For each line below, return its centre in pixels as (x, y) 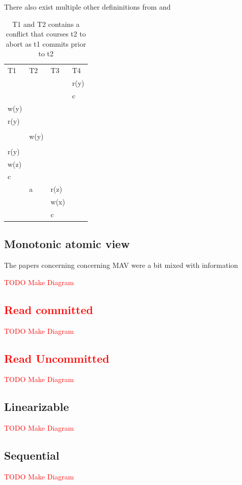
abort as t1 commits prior (46, 43)
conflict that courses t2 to (46, 34)
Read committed (49, 309)
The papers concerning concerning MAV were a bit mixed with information (121, 265)
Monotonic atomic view (67, 244)
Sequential (32, 455)
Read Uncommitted (57, 358)
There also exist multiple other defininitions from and (88, 7)
